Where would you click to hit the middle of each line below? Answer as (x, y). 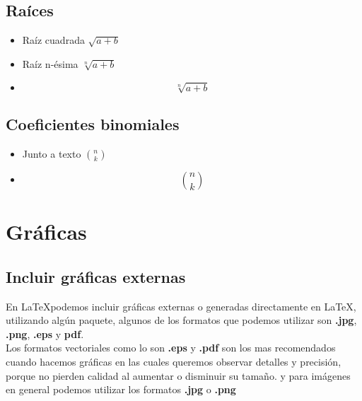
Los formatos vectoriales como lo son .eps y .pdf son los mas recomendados (171, 348)
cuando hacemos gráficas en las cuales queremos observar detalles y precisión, (174, 361)
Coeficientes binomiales (93, 124)
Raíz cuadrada (53, 40)
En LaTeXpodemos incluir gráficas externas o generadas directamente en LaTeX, (181, 306)
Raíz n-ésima (50, 63)
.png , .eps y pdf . (45, 333)
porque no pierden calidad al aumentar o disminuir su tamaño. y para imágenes (178, 375)
